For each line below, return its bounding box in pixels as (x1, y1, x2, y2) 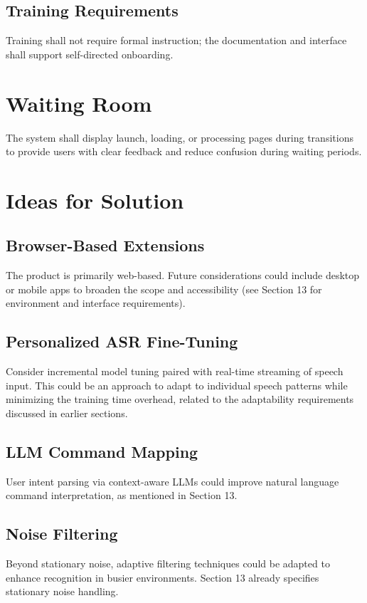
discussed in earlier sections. (6, 406, 128, 421)
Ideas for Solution (6, 185, 184, 214)
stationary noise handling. (6, 584, 119, 599)
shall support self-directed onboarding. (6, 46, 174, 61)
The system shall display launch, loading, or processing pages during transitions (6, 130, 353, 145)
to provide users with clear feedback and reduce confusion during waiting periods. (6, 144, 362, 159)
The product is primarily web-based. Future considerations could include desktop (6, 268, 360, 283)
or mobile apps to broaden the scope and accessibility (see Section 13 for (6, 281, 322, 296)
